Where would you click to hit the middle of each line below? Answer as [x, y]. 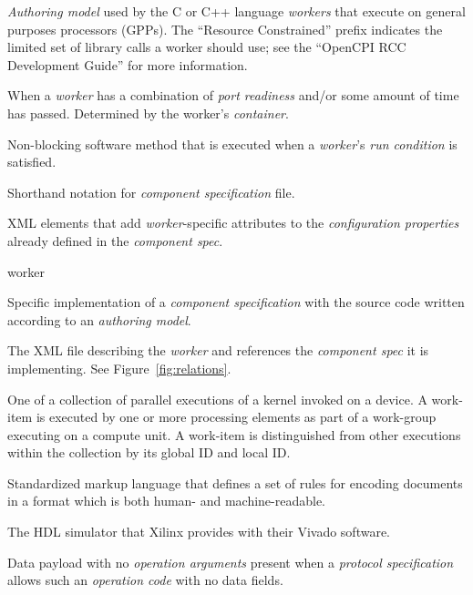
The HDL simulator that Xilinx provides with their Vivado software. [199, 532]
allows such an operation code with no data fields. [145, 580]
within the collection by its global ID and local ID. [149, 452]
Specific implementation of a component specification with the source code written [236, 302]
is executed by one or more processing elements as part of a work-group [236, 417]
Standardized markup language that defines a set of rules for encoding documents [235, 482]
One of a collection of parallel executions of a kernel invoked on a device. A [217, 399]
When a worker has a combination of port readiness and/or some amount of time [233, 95]
